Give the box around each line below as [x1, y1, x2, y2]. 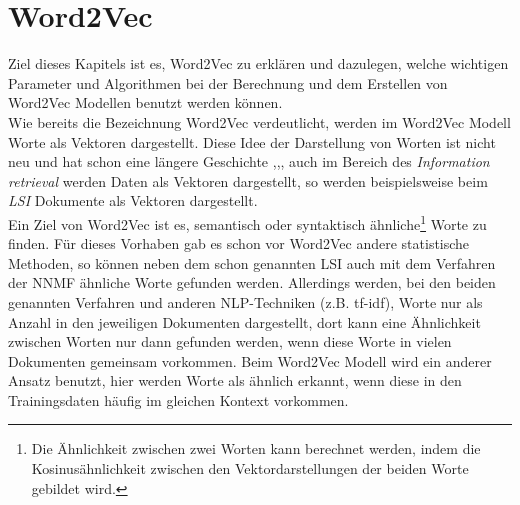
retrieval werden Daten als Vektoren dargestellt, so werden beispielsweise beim [8, 170, 488, 191]
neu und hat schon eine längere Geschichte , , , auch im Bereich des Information [8, 151, 490, 172]
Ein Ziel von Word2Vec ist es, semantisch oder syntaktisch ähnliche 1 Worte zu [8, 210, 487, 234]
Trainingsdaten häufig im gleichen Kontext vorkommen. [8, 389, 349, 410]
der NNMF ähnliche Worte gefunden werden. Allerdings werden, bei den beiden [8, 272, 496, 293]
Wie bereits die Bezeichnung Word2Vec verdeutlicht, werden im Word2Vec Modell [8, 111, 511, 132]
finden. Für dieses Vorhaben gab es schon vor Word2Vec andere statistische [8, 233, 470, 254]
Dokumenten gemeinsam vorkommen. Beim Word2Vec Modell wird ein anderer [8, 350, 492, 371]
